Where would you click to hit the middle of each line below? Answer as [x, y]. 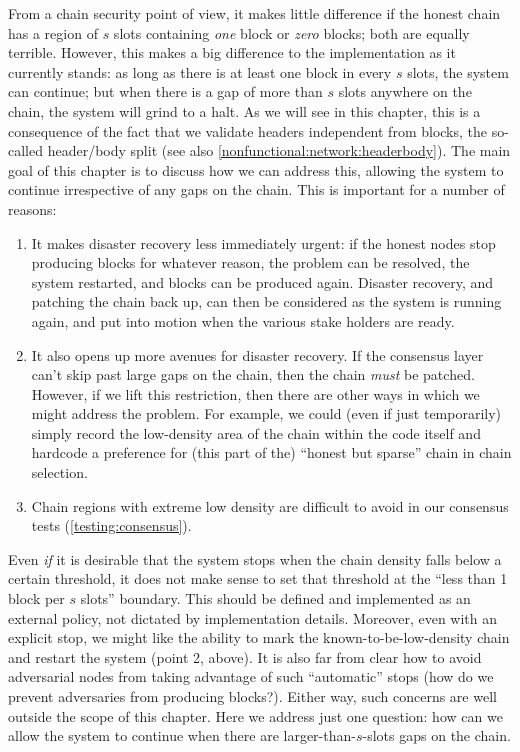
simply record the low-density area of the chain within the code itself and [256, 432]
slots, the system [458, 71]
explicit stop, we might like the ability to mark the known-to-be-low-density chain [259, 637]
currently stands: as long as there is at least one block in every [200, 71]
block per [36, 598]
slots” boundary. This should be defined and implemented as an [275, 598]
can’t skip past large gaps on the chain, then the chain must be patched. [253, 374]
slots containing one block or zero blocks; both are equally [291, 32]
